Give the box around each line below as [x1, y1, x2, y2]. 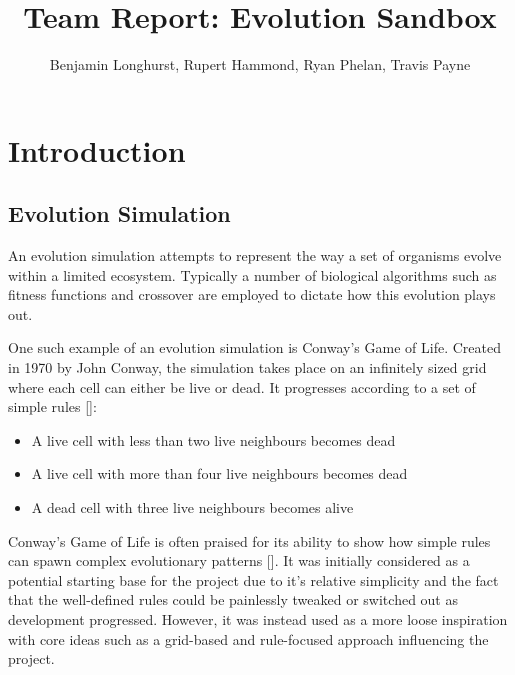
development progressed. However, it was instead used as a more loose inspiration [8, 609, 508, 630]
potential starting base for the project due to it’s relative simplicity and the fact [8, 569, 499, 590]
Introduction [8, 129, 186, 170]
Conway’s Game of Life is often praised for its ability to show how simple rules [8, 530, 491, 551]
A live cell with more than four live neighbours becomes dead [31, 463, 408, 484]
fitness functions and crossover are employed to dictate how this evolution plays [8, 284, 496, 305]
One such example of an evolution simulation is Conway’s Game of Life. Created [8, 337, 501, 358]
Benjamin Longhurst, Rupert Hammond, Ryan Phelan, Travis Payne [49, 54, 471, 75]
